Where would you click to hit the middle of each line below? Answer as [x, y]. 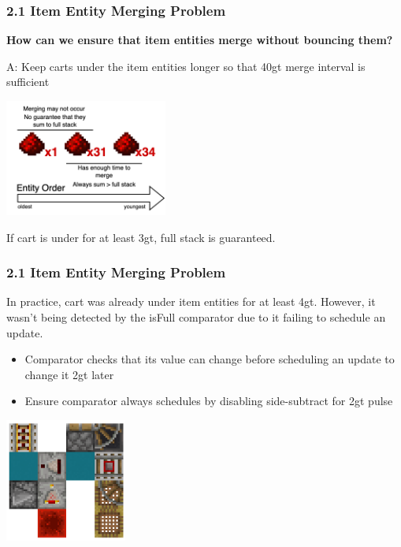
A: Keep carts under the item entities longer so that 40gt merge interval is [186, 66]
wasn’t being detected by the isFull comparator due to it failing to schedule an [196, 316]
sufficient [28, 82]
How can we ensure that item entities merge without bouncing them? [200, 40]
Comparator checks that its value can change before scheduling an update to [210, 359]
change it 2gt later [69, 374]
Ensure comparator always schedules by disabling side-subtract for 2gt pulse [209, 401]
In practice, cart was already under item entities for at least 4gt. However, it [191, 301]
